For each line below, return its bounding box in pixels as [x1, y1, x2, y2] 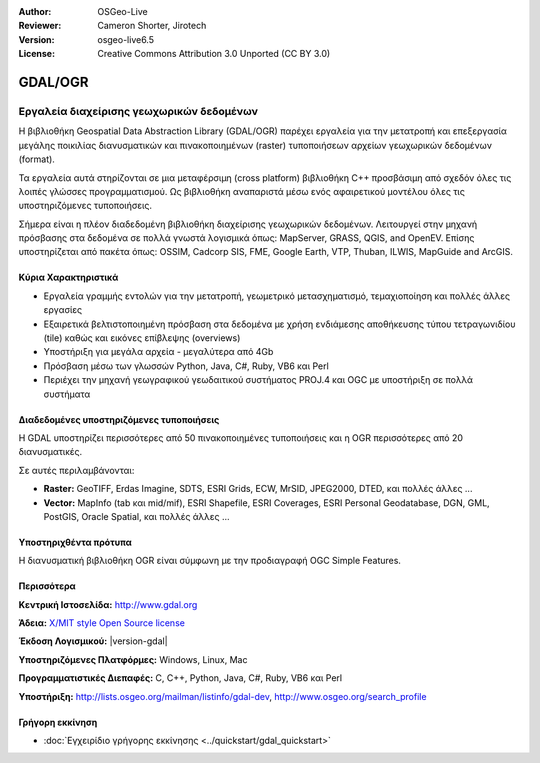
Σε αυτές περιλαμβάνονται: [18, 464, 135, 476]
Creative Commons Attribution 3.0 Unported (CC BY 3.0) [97, 48, 331, 60]
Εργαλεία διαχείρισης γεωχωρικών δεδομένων [18, 104, 259, 118]
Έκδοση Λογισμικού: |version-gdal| [18, 635, 169, 647]
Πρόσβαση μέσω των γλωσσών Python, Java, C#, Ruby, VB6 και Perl [43, 360, 329, 372]
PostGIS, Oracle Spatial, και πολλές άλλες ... [43, 510, 230, 522]
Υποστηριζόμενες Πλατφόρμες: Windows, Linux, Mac [18, 653, 248, 665]
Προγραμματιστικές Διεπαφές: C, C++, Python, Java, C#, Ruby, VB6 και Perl [18, 672, 343, 684]
